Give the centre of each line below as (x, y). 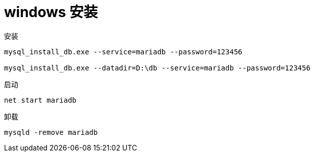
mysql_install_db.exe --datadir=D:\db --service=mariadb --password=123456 (157, 68)
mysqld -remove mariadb (51, 132)
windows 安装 (51, 12)
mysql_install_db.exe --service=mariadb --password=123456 (123, 52)
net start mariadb (40, 100)
